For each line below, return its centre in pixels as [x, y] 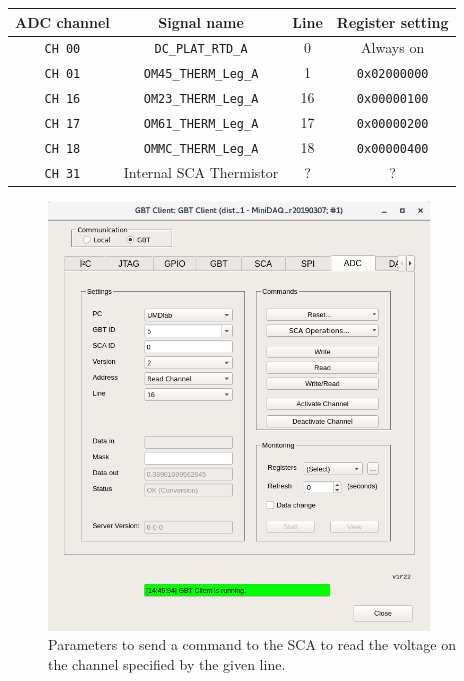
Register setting [392, 21]
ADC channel [62, 21]
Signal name [201, 21]
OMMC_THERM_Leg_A [201, 148]
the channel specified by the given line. [167, 664]
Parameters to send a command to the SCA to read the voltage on [252, 644]
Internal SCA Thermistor [201, 171]
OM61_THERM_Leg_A [201, 124]
